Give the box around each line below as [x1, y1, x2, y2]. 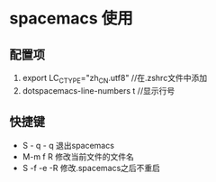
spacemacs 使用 [9, 8, 133, 29]
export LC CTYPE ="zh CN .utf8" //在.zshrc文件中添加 [22, 73, 208, 86]
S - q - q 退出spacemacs [22, 140, 115, 150]
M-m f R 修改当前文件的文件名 [22, 150, 135, 162]
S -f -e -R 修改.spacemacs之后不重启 [22, 162, 160, 173]
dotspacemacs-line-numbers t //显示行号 [22, 85, 175, 96]
